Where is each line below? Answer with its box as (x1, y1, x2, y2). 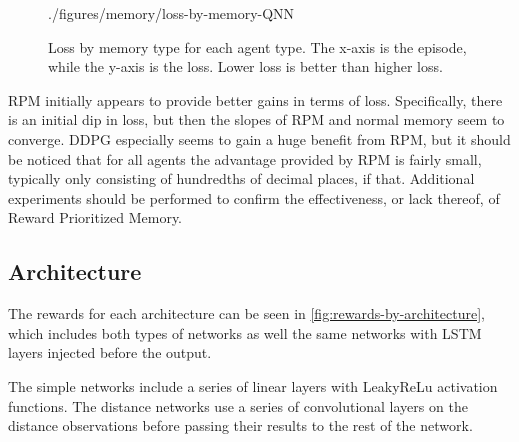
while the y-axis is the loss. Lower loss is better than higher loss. (48, 56, 443, 77)
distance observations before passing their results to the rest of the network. (8, 415, 473, 436)
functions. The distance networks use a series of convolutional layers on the (8, 395, 468, 416)
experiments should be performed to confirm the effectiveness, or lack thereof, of (8, 187, 500, 208)
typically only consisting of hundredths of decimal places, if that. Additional (8, 168, 475, 189)
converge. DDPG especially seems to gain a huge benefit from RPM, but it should (8, 128, 511, 149)
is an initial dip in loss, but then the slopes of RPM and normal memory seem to (8, 109, 505, 130)
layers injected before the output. (8, 342, 212, 363)
